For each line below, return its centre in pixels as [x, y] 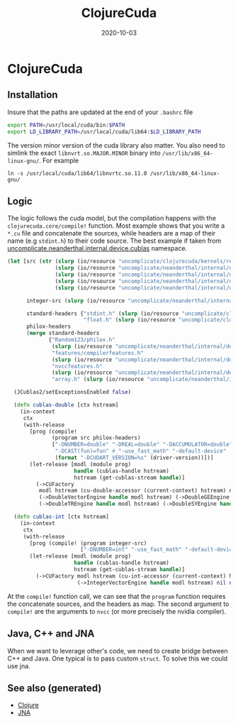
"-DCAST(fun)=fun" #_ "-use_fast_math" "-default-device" [141, 451]
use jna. [19, 666]
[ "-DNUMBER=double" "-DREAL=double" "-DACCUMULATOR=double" [142, 445]
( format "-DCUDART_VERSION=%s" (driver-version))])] [134, 458]
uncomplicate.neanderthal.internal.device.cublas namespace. [97, 248]
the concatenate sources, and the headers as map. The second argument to [118, 604]
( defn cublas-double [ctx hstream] [66, 405]
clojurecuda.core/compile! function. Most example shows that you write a [116, 226]
